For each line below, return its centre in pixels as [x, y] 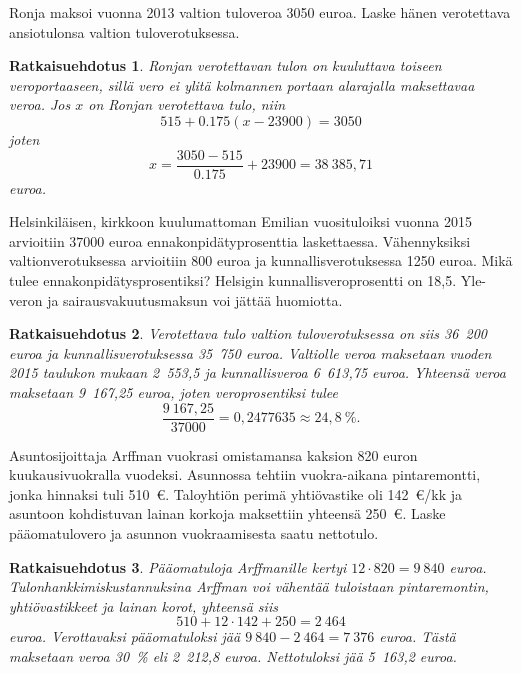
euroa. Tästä [417, 636]
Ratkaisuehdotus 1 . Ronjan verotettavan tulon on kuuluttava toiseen [225, 65]
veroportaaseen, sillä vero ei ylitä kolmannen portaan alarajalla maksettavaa [242, 84]
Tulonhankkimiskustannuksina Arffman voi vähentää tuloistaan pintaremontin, [249, 586]
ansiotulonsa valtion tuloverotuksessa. [124, 31]
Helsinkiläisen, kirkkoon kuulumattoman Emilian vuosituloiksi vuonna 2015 [241, 221]
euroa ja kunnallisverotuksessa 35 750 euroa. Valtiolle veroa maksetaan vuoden [250, 352]
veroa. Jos [40, 104]
